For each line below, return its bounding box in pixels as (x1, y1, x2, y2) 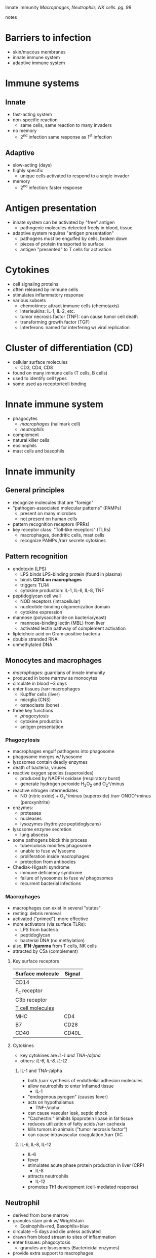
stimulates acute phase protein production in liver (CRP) (27, 1162, 144, 1168)
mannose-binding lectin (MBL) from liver (20, 620, 105, 626)
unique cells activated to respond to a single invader (20, 173, 130, 179)
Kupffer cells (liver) (20, 691, 60, 698)
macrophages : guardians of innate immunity (12, 670, 105, 676)
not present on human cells (20, 516, 77, 522)
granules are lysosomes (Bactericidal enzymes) (20, 1244, 120, 1250)
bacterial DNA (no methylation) (20, 937, 85, 943)
